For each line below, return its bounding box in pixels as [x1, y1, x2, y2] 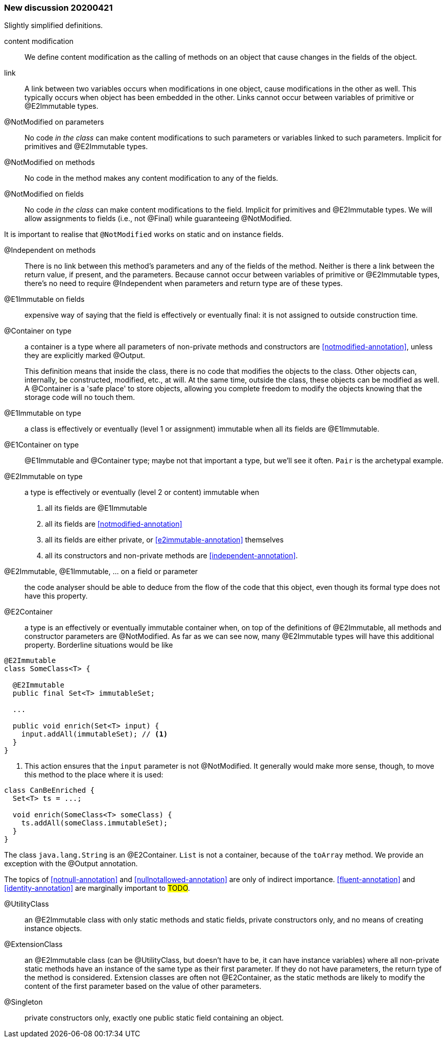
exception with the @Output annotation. [4, 859, 138, 868]
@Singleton [4, 998, 43, 1007]
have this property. [25, 591, 88, 601]
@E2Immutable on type [4, 472, 83, 481]
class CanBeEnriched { [4, 786, 95, 795]
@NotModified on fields [4, 190, 84, 199]
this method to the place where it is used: [25, 770, 163, 779]
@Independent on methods [4, 246, 96, 255]
